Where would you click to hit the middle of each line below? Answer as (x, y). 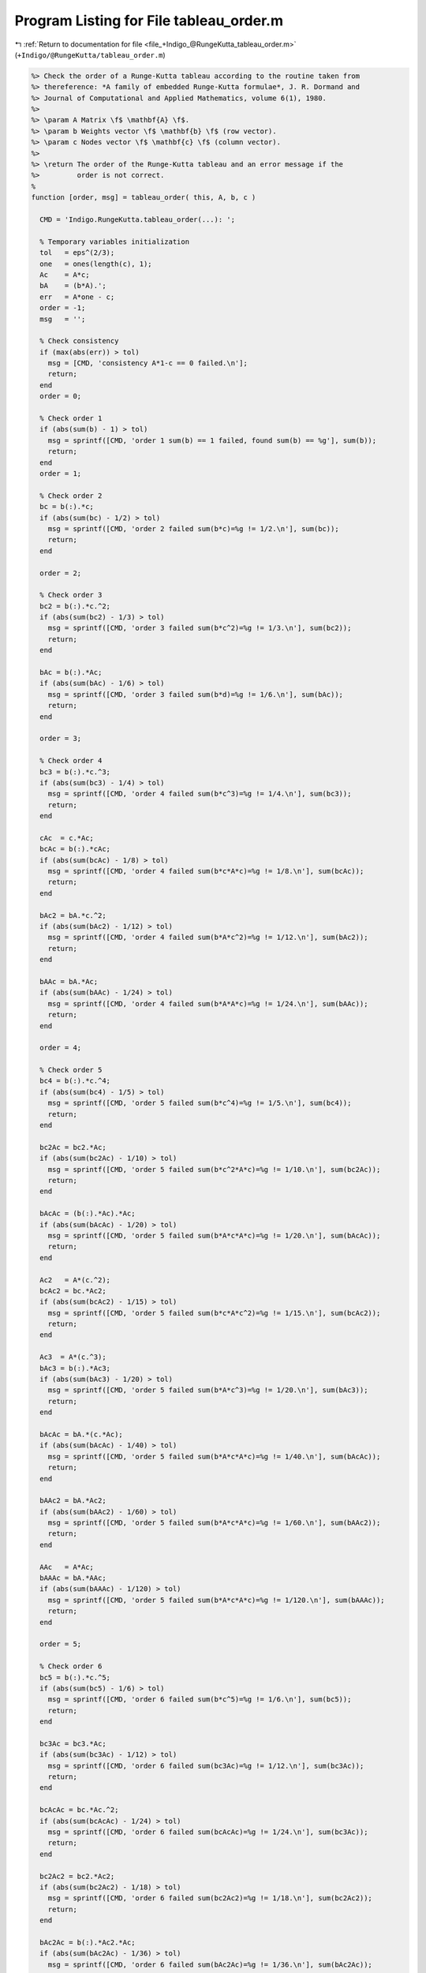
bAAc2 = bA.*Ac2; (73, 1501)
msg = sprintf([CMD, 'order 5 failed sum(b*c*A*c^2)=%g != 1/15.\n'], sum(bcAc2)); (214, 1313)
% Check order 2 (71, 496)
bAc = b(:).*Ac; (71, 672)
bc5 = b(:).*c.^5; (75, 1677)
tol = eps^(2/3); (77, 253)
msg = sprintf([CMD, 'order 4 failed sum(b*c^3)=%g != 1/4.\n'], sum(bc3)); (200, 794)
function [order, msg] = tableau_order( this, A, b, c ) (144, 198)
